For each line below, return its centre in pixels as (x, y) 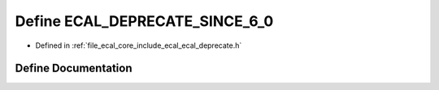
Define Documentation (74, 69)
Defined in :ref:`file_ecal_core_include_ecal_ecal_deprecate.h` (139, 45)
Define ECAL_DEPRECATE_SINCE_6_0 (144, 21)
